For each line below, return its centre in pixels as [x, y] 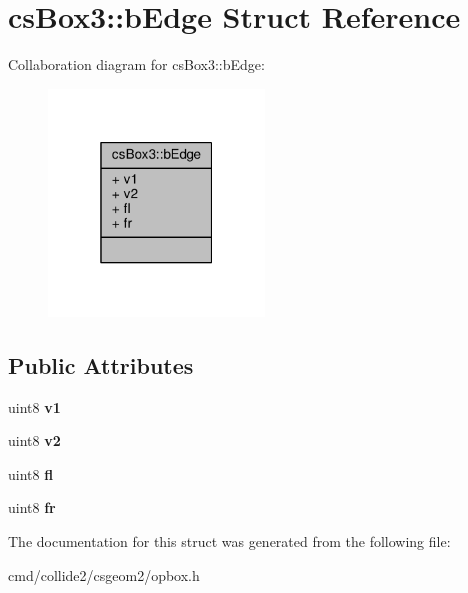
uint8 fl [31, 473]
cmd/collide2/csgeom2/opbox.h [104, 574]
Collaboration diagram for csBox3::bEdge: [136, 64]
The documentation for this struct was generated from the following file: [229, 541]
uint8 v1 [34, 406]
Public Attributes [101, 364]
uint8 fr [32, 507]
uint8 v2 [34, 440]
